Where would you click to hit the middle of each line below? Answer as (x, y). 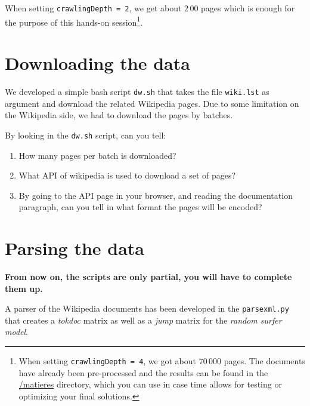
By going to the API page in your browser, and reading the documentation (156, 195)
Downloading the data (97, 63)
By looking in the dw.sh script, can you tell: (86, 135)
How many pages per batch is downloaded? (97, 155)
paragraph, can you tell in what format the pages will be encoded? (140, 207)
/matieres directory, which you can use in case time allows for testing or (150, 384)
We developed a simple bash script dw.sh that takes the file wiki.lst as (137, 92)
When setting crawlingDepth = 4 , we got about (107, 361)
